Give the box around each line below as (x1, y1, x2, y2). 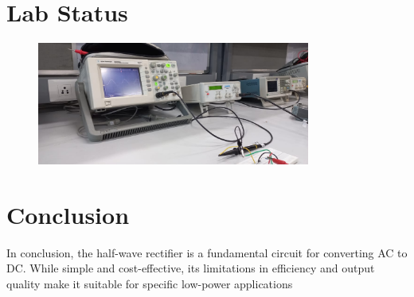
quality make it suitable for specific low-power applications (6, 275, 293, 291)
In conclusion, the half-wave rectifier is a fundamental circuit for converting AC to (6, 244, 408, 260)
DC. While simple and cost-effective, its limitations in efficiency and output (6, 260, 375, 276)
